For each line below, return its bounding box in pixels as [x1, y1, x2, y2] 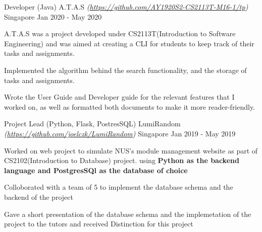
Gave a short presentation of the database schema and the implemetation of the [4, 208, 251, 219]
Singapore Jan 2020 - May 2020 [4, 11, 102, 22]
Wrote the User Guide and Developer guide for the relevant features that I [4, 92, 235, 102]
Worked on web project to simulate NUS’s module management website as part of [4, 145, 258, 156]
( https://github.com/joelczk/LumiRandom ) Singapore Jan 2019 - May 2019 [4, 128, 236, 138]
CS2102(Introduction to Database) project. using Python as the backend [4, 155, 239, 166]
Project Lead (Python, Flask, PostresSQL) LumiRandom [4, 118, 181, 129]
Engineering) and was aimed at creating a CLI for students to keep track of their [4, 38, 254, 48]
